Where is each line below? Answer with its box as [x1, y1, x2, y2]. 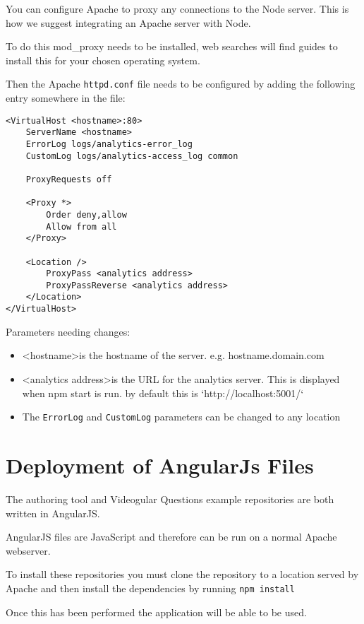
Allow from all [46, 221, 117, 232]
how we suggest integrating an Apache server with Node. [6, 15, 251, 30]
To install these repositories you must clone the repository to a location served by [6, 567, 359, 582]
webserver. [6, 543, 51, 558]
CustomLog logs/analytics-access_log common [25, 151, 238, 161]
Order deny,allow [46, 209, 127, 220]
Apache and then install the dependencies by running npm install [6, 580, 295, 595]
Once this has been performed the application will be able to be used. [6, 604, 307, 619]
